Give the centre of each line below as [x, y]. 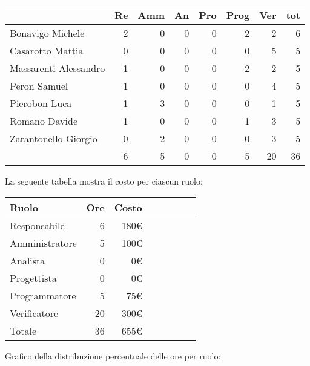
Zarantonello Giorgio [54, 138]
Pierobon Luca [41, 103]
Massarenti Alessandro [58, 68]
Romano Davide [44, 121]
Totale [23, 330]
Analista [28, 260]
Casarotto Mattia [47, 51]
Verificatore [34, 313]
